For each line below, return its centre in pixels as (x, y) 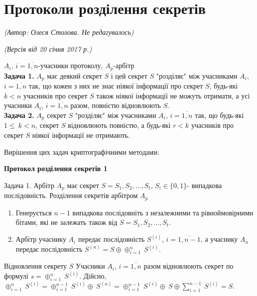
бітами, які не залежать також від (66, 222)
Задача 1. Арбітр (29, 185)
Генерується (34, 212)
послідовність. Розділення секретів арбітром (71, 195)
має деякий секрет (74, 75)
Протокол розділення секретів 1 (56, 168)
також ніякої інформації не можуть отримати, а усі (173, 95)
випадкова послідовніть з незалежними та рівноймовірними (163, 212)
